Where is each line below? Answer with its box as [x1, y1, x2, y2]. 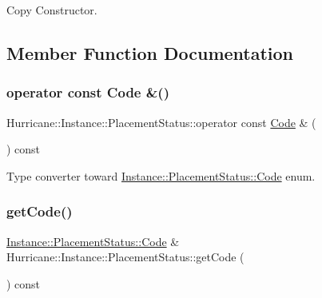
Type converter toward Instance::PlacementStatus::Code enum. [6, 167, 316, 184]
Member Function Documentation [6, 40, 294, 65]
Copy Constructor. [6, 2, 97, 18]
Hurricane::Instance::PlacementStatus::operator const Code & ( [6, 113, 316, 130]
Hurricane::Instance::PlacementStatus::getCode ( [6, 248, 244, 265]
